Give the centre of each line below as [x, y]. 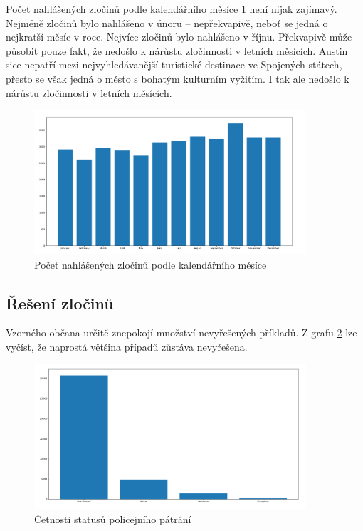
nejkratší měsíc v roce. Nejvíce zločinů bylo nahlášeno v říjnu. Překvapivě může [179, 37]
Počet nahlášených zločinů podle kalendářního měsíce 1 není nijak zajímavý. [172, 9]
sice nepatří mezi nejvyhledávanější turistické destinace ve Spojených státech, [174, 65]
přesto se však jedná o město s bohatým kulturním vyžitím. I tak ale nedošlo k [178, 78]
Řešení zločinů [60, 303]
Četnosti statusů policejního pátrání [113, 519]
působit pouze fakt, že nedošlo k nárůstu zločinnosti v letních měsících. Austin [177, 50]
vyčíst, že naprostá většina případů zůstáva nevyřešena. [127, 347]
